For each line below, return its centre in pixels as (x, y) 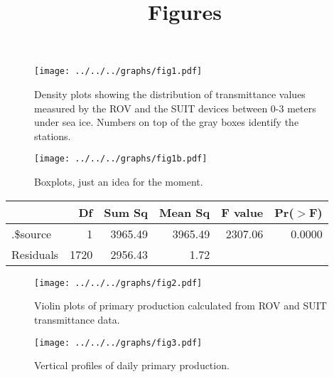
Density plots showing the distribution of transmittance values (170, 94)
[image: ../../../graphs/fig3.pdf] (118, 343)
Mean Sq (185, 212)
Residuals (35, 254)
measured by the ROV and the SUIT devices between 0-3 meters (175, 108)
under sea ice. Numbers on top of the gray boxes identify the (167, 122)
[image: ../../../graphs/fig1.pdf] (118, 71)
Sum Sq (126, 212)
